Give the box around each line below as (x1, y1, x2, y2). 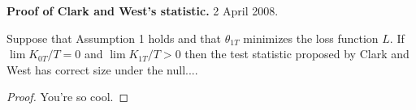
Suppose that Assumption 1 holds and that (6, 29, 222, 46)
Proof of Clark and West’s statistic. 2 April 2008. (6, 2, 279, 19)
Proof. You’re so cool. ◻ (6, 88, 129, 105)
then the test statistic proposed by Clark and (184, 45, 409, 62)
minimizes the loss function (243, 29, 379, 46)
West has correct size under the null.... (6, 61, 198, 78)
